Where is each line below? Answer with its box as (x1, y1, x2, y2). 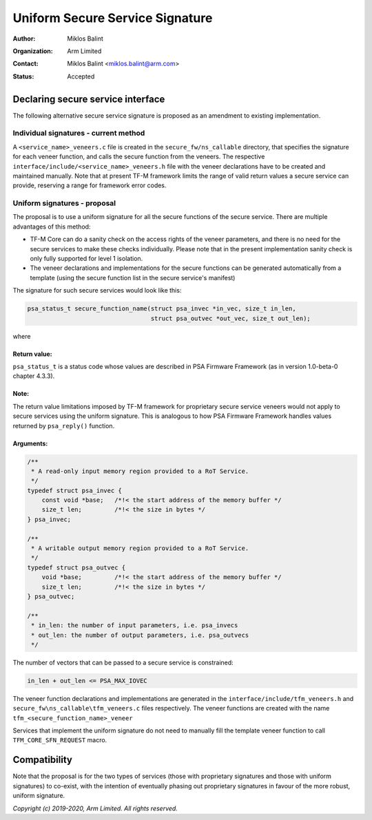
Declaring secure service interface (12, 93, 165, 105)
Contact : (12, 59, 39, 68)
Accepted (67, 72, 95, 81)
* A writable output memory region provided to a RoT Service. (31, 545, 249, 552)
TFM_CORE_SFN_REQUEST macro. (12, 736, 107, 744)
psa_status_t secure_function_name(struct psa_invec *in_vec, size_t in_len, (27, 305, 296, 313)
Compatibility (12, 754, 72, 766)
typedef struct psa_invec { (27, 486, 122, 494)
